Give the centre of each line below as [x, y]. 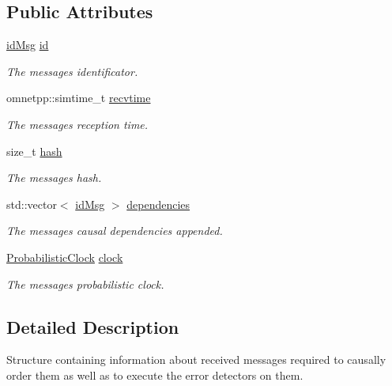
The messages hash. [54, 178]
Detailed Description [93, 326]
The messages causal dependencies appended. [115, 231]
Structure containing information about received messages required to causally [196, 360]
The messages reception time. [77, 124]
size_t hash [34, 151]
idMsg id [28, 45]
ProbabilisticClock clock [65, 257]
